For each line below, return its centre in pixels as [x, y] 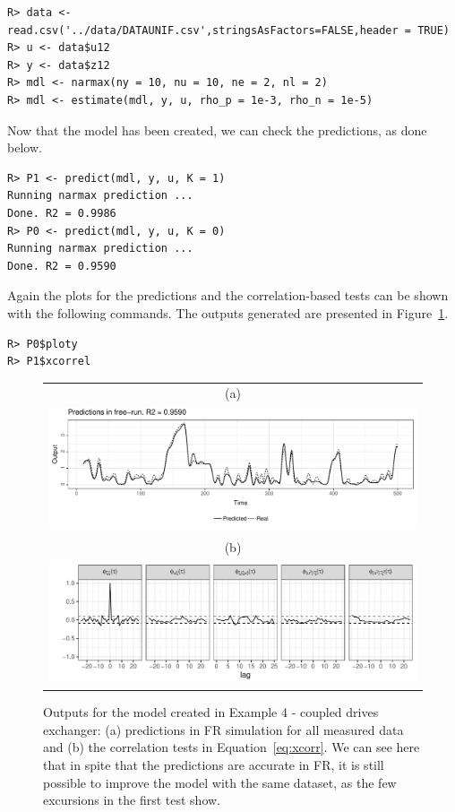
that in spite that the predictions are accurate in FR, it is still [214, 764]
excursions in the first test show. [132, 800]
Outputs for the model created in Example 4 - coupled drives [211, 712]
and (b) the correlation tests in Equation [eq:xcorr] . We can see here [232, 747]
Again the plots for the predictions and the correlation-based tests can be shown [228, 295]
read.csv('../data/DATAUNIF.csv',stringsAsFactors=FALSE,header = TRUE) [228, 30]
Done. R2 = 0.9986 [62, 213]
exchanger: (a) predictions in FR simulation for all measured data [223, 729]
